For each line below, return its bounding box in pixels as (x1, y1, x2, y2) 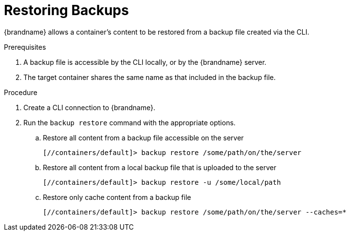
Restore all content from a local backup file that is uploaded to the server (43, 163, 276, 172)
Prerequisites (4, 42, 46, 51)
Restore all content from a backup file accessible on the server (43, 133, 244, 142)
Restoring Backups (4, 2, 129, 19)
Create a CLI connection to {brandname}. (23, 103, 155, 112)
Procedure (4, 88, 37, 97)
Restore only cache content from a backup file (43, 193, 191, 201)
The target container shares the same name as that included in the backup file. (23, 73, 276, 81)
